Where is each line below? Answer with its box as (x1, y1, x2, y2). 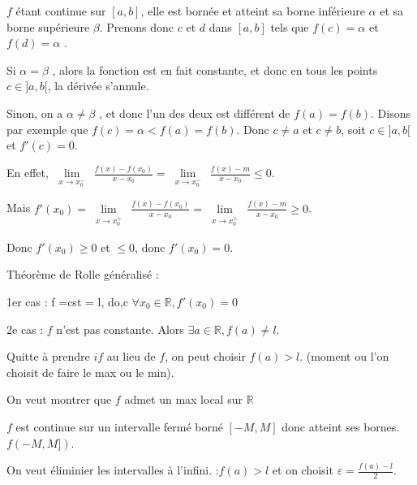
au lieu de (106, 348, 156, 365)
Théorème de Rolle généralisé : (6, 266, 159, 283)
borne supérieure (6, 18, 90, 35)
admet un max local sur (124, 391, 243, 408)
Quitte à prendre (6, 348, 90, 365)
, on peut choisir (165, 348, 246, 365)
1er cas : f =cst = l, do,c (6, 292, 128, 310)
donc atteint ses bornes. (282, 418, 400, 435)
